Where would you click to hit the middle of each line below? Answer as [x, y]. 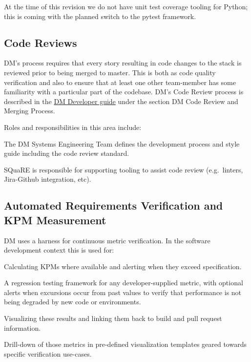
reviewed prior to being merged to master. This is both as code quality [110, 72]
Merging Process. [30, 111]
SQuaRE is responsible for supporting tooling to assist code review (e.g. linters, [124, 169]
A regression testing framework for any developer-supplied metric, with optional [124, 283]
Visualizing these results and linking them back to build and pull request [113, 318]
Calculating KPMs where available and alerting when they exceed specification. [123, 266]
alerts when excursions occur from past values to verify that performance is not [123, 292]
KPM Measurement [55, 220]
